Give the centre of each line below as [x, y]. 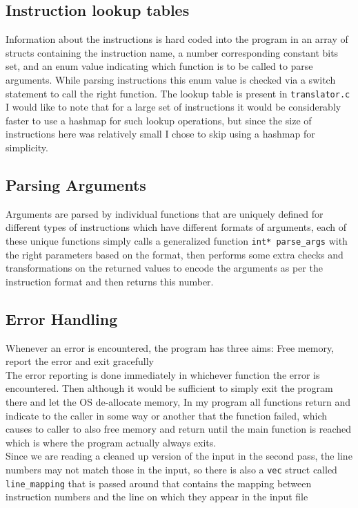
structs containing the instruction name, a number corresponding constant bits [172, 52]
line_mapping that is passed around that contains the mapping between [159, 483]
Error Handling [62, 318]
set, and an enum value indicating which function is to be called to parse [159, 66]
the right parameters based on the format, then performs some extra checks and [175, 254]
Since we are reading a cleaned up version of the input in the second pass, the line [179, 456]
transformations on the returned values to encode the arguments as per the [164, 268]
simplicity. [27, 148]
